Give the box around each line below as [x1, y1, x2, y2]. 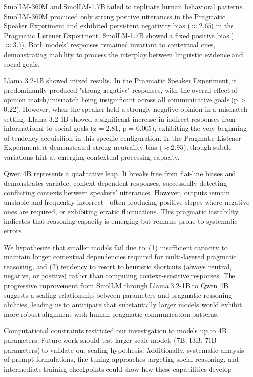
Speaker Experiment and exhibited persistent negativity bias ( [4, 21, 190, 31]
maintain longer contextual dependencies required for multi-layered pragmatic [4, 251, 237, 262]
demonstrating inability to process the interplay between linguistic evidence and [4, 49, 243, 59]
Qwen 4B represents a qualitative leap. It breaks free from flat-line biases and [4, 168, 236, 178]
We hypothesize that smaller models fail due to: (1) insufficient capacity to [4, 242, 228, 252]
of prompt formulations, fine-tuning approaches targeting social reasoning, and [4, 354, 239, 364]
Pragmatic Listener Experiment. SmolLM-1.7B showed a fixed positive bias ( [4, 30, 234, 40]
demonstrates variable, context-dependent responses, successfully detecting [4, 178, 227, 188]
